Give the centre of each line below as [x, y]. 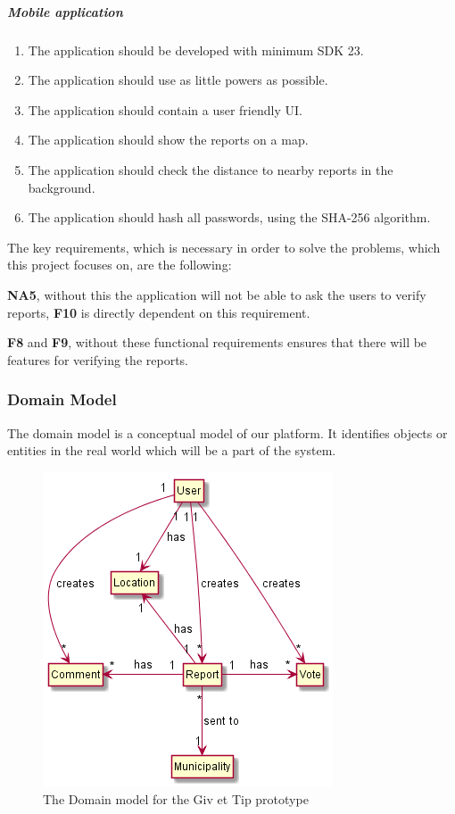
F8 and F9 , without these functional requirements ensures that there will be [217, 342]
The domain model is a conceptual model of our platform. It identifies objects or [227, 432]
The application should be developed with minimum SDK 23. [196, 50]
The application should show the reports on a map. [168, 140]
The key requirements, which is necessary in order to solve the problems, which [224, 247]
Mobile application [65, 11]
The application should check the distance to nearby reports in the [211, 169]
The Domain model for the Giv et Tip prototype [176, 799]
